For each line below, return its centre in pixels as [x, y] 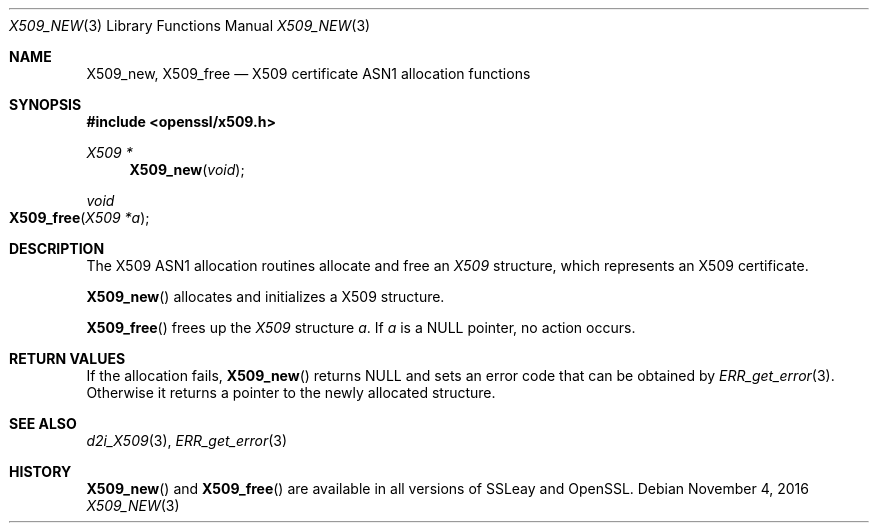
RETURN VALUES [67, 358]
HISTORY [40, 471]
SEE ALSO [43, 423]
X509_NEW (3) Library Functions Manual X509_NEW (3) [190, 25]
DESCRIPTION [57, 248]
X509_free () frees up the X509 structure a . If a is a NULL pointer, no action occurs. [361, 327]
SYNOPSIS [45, 104]
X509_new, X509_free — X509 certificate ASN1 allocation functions [308, 73]
